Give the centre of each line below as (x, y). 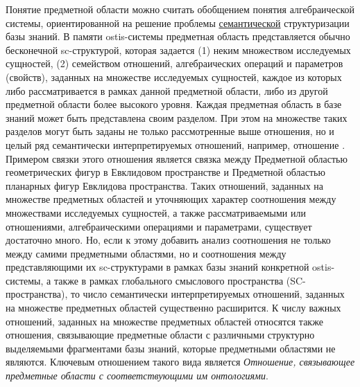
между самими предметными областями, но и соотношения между (146, 253)
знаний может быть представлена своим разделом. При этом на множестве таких (177, 117)
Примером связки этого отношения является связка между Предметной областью (177, 158)
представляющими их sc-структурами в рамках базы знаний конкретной (157, 267)
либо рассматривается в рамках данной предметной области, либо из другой (167, 90)
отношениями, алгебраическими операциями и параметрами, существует (159, 226)
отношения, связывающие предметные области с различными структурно (160, 335)
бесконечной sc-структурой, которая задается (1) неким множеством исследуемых (178, 49)
